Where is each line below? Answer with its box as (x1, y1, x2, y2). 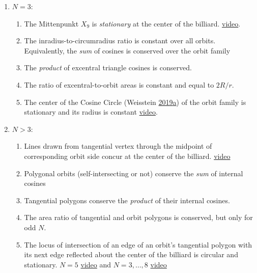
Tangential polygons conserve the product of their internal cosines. (24, 195, 230, 205)
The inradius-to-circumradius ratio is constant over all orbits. (24, 35, 216, 46)
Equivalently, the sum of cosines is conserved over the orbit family (24, 45, 231, 56)
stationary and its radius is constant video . (24, 106, 158, 117)
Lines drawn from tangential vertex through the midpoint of (24, 141, 212, 151)
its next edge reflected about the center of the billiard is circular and (24, 249, 238, 260)
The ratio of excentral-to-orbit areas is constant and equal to (24, 79, 214, 90)
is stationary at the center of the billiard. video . (92, 18, 241, 29)
